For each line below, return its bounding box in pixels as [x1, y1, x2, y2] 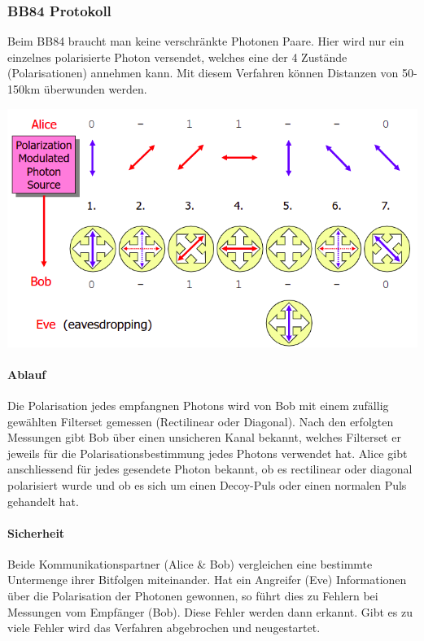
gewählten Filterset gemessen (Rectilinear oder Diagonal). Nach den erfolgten [7, 412, 394, 430]
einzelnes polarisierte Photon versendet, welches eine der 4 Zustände [7, 48, 348, 65]
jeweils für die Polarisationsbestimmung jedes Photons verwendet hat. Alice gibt [7, 444, 408, 461]
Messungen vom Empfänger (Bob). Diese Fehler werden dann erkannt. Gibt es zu [7, 603, 413, 620]
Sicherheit [7, 524, 65, 541]
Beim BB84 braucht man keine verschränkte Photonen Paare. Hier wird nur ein [7, 33, 404, 50]
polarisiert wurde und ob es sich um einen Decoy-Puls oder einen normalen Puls [7, 476, 407, 493]
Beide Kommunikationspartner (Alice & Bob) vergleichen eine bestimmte [7, 555, 373, 572]
